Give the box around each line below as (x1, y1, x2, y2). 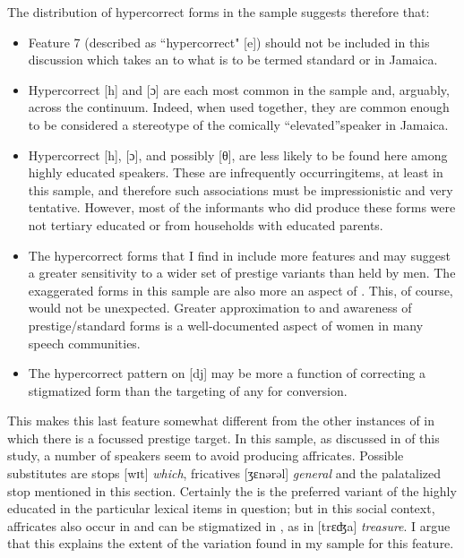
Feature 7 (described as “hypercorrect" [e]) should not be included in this (28, 32, 430, 51)
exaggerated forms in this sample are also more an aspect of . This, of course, (28, 280, 453, 299)
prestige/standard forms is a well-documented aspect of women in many (28, 315, 424, 334)
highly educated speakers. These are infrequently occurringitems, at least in (28, 163, 443, 182)
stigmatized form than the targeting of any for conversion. (28, 381, 348, 399)
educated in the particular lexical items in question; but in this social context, (7, 499, 435, 518)
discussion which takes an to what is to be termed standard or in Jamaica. (28, 50, 438, 69)
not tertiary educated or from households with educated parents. (28, 215, 383, 234)
